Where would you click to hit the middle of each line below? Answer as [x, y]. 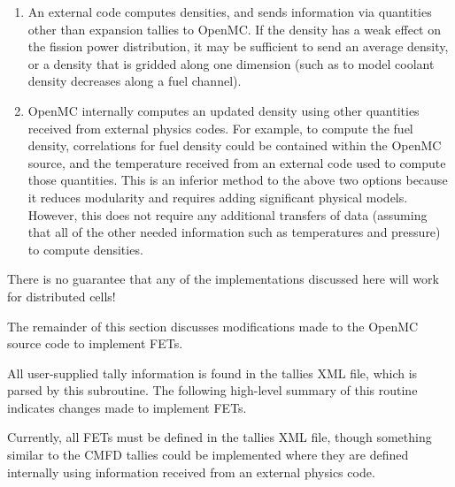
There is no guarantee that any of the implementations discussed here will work [223, 279]
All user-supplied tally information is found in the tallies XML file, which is [212, 373]
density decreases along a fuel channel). [135, 81]
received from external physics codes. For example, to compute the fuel [220, 128]
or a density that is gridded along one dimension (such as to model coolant [231, 63]
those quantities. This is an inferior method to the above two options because [238, 180]
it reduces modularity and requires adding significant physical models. [218, 197]
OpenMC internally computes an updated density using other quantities [224, 110]
